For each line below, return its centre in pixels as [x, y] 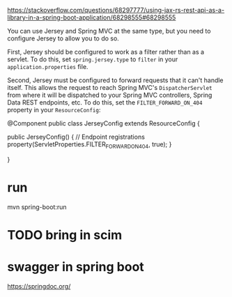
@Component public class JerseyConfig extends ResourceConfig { [103, 123]
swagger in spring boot [76, 267]
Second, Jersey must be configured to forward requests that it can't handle [116, 80]
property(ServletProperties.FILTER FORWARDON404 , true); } [90, 145]
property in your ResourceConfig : [54, 110]
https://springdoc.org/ [39, 286]
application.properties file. [48, 67]
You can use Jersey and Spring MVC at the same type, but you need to [109, 31]
